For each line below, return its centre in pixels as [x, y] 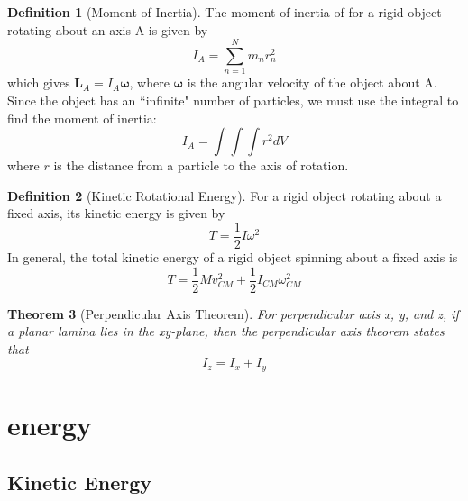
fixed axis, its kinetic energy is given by [116, 213]
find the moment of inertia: [82, 118]
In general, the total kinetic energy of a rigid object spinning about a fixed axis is [233, 256]
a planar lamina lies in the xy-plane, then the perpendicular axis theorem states [226, 331]
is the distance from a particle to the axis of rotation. [201, 165]
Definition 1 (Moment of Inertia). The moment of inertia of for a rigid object [225, 12]
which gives [39, 82]
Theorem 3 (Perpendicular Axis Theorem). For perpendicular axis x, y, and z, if [233, 313]
